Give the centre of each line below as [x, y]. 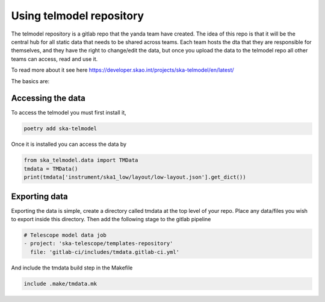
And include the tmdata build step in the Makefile [72, 268]
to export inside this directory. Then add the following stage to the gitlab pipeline [111, 219]
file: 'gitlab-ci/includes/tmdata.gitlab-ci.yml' [105, 252]
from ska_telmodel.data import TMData [81, 160]
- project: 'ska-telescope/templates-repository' [98, 244]
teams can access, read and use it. [54, 59]
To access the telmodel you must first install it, [69, 113]
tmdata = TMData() [51, 168]
